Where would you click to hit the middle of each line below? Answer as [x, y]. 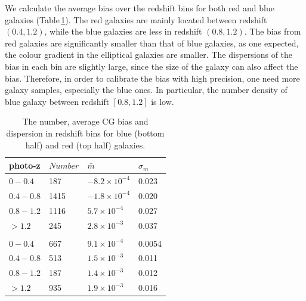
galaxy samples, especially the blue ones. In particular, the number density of [146, 90]
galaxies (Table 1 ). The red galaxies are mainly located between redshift [136, 19]
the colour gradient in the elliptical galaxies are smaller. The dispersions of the [149, 55]
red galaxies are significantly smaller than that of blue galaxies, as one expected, [152, 43]
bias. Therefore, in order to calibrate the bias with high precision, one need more [152, 78]
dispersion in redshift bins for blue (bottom [85, 133]
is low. [163, 101]
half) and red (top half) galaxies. [85, 145]
